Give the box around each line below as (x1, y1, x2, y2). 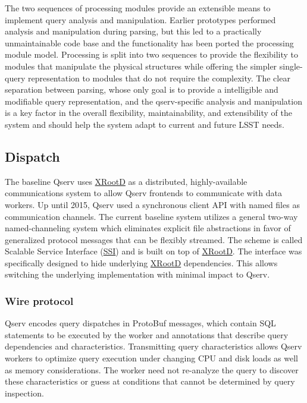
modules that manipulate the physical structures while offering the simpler (5, 59, 277, 72)
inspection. (5, 386, 44, 399)
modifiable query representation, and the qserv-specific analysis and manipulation (5, 95, 302, 107)
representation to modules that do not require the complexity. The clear (27, 71, 290, 84)
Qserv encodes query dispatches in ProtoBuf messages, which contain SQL (5, 317, 276, 329)
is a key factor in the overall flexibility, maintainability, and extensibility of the (5, 106, 292, 119)
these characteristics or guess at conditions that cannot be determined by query (5, 375, 295, 388)
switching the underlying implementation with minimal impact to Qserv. (5, 268, 270, 281)
